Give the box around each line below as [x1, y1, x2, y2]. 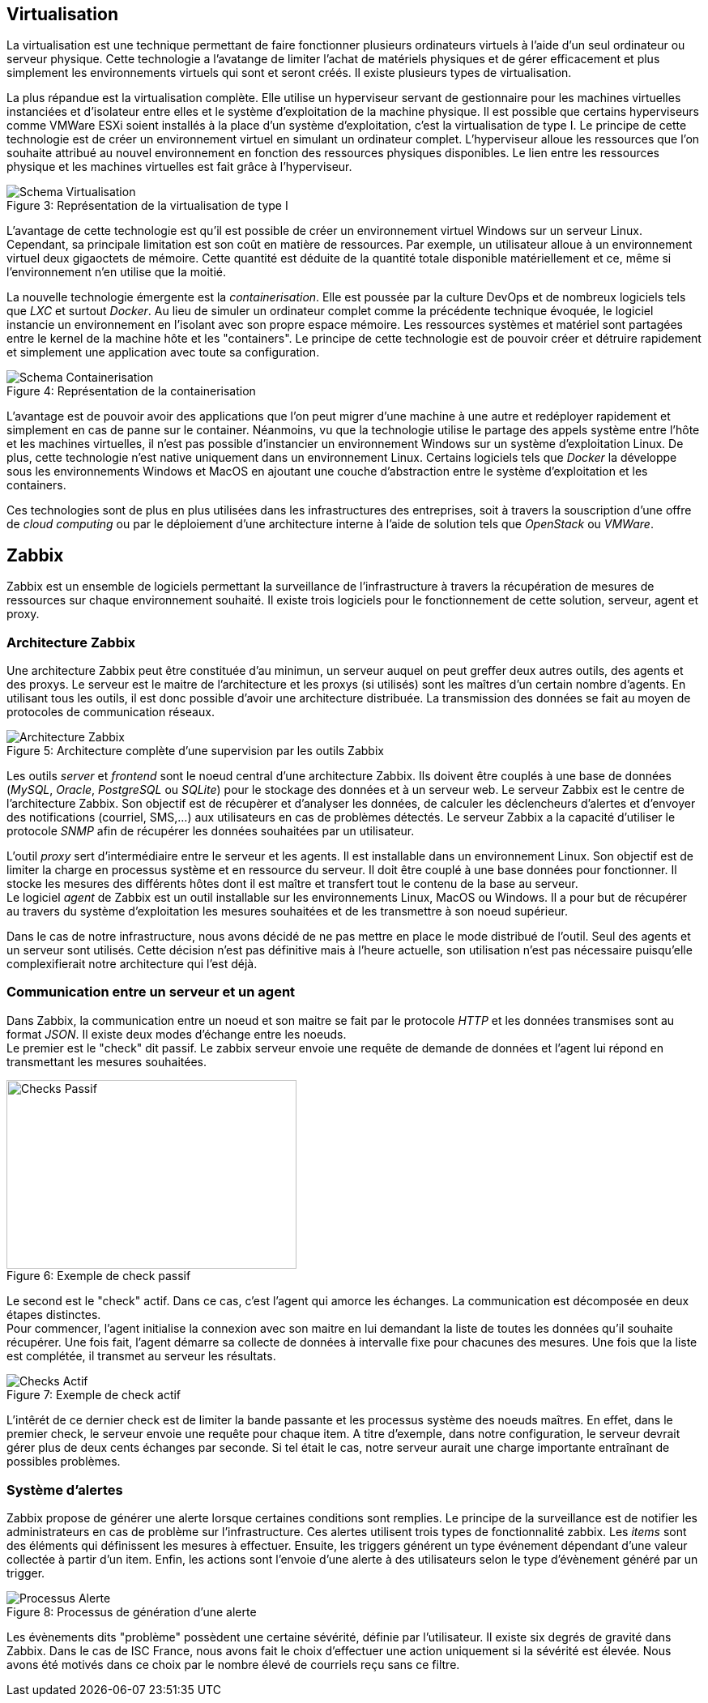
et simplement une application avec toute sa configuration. [6, 345, 320, 360]
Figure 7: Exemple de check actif [6, 1388, 181, 1402]
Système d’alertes [6, 1481, 123, 1498]
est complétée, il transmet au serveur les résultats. [6, 1349, 276, 1364]
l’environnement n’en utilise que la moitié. [6, 265, 227, 280]
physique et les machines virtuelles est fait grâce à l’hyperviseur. [6, 160, 352, 174]
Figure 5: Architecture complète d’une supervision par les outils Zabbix [6, 744, 384, 758]
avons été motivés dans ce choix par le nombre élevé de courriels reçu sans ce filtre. [6, 1658, 460, 1672]
